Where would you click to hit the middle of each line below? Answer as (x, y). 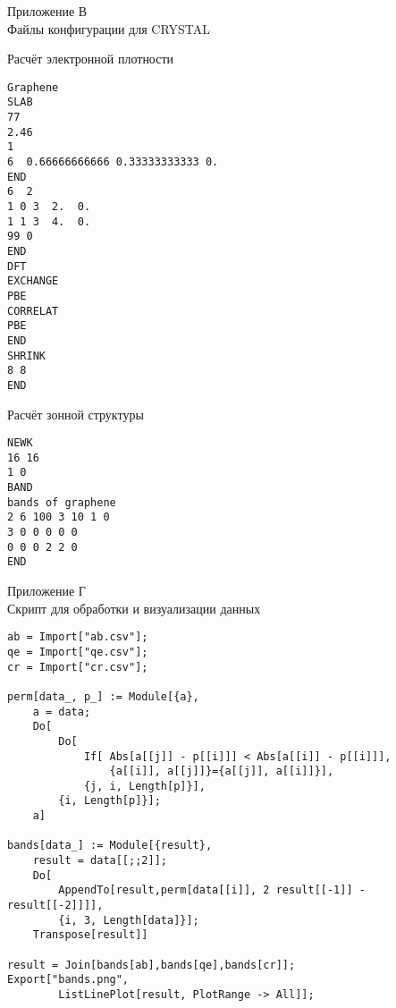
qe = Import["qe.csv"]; (78, 652)
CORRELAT (33, 311)
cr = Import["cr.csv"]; (78, 667)
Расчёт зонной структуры (76, 414)
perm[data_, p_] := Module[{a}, (103, 696)
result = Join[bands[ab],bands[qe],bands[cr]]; (152, 965)
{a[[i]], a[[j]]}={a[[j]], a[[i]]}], (222, 771)
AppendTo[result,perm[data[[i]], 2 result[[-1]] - (212, 890)
